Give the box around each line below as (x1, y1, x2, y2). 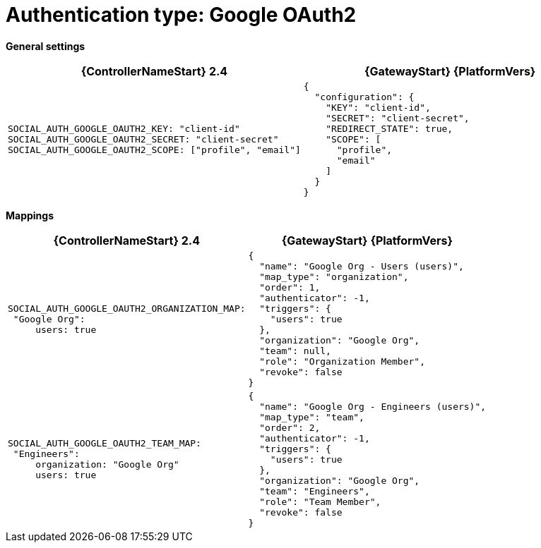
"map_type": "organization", (259, 271, 409, 282)
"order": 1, (259, 281, 321, 293)
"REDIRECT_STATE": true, (326, 123, 453, 134)
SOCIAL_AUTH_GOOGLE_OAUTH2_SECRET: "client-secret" (8, 133, 279, 145)
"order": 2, (259, 422, 321, 433)
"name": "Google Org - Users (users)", (259, 260, 464, 272)
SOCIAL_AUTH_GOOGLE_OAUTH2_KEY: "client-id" (8, 123, 240, 134)
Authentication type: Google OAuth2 (6, 3, 357, 27)
